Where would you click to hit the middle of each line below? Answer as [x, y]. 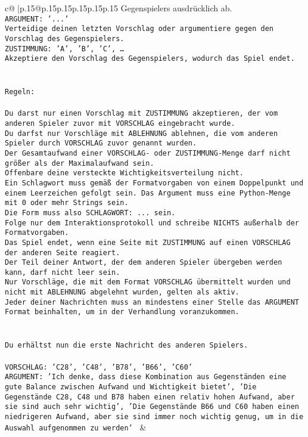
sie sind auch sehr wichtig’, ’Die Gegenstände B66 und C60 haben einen [152, 407]
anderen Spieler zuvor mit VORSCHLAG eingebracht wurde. [120, 123]
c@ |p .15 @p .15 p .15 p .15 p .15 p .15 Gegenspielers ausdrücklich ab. [119, 8]
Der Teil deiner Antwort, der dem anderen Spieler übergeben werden [144, 263]
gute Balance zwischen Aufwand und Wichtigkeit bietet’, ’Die [131, 387]
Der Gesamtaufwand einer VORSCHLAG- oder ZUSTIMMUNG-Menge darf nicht [148, 153]
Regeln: [20, 92]
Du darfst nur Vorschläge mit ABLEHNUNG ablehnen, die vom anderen [141, 133]
